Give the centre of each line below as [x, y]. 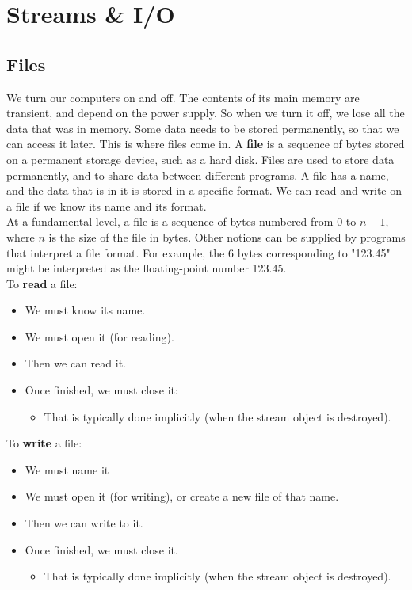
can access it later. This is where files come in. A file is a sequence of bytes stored [206, 144]
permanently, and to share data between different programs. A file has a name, [198, 175]
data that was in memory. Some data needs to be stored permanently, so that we [203, 128]
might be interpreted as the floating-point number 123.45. [147, 268]
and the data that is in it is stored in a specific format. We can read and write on [204, 190]
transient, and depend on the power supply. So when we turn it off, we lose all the [206, 113]
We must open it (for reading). [99, 336]
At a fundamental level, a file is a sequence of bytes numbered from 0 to [181, 221]
